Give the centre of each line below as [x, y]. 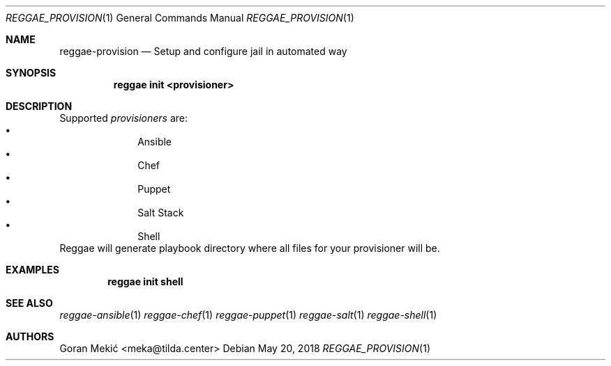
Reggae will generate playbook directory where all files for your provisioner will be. [250, 248]
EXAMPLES [32, 270]
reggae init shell [145, 281]
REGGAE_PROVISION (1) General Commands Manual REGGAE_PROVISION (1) [180, 18]
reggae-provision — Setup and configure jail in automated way [203, 51]
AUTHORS [30, 336]
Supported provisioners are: [124, 118]
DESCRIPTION [39, 106]
